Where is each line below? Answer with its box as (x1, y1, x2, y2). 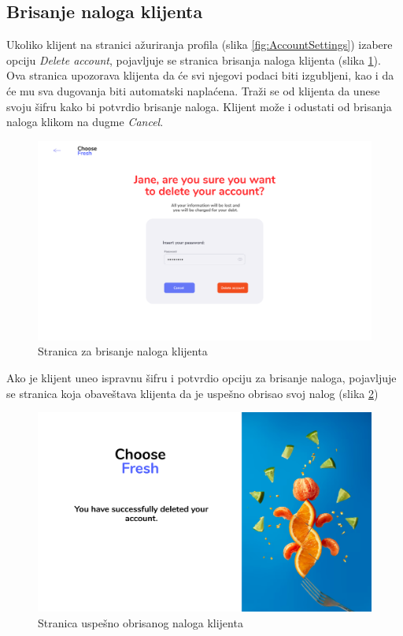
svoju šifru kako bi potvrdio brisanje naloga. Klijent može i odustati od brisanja (6, 98, 392, 114)
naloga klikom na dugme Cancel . (6, 113, 164, 130)
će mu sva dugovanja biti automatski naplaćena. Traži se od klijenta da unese (6, 82, 380, 99)
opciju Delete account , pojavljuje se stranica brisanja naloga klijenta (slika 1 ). (6, 51, 381, 68)
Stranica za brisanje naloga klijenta (38, 343, 208, 359)
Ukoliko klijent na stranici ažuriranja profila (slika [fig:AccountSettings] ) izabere (6, 36, 393, 53)
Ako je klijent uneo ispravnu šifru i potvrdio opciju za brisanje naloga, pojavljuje (6, 369, 397, 385)
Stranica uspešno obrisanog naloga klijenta (38, 614, 243, 630)
